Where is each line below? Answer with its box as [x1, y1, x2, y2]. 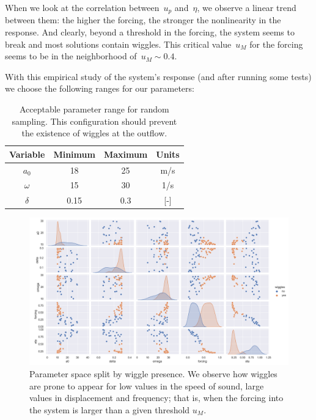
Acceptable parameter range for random [19, 103, 169, 116]
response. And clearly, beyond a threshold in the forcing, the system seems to [5, 26, 295, 39]
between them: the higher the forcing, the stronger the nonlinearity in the [5, 13, 281, 26]
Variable [9, 147, 45, 160]
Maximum [103, 147, 148, 160]
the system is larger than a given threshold [29, 403, 190, 416]
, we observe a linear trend [197, 1, 296, 13]
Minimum [53, 147, 95, 160]
